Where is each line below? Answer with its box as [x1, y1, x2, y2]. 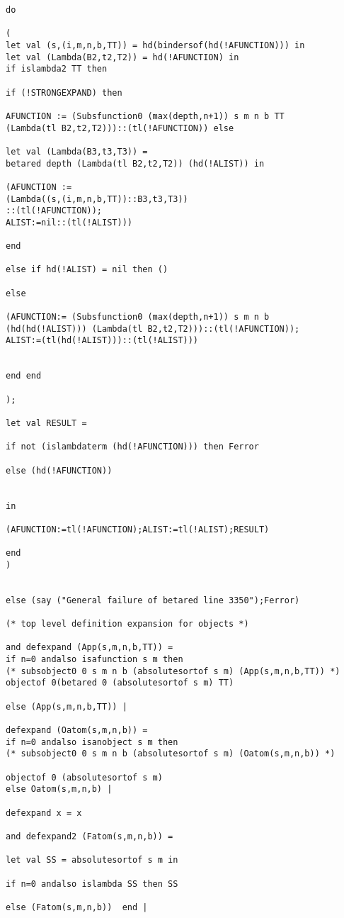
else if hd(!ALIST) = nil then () [6, 264, 168, 275]
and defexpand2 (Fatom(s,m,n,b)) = [6, 831, 173, 841]
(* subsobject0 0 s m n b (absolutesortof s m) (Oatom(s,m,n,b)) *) [6, 749, 336, 759]
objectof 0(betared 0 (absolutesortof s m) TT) [6, 678, 234, 688]
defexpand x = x [6, 807, 82, 818]
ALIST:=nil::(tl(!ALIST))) [6, 217, 132, 228]
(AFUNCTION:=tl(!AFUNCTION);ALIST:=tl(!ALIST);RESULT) [6, 524, 270, 534]
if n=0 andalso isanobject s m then [6, 737, 178, 747]
